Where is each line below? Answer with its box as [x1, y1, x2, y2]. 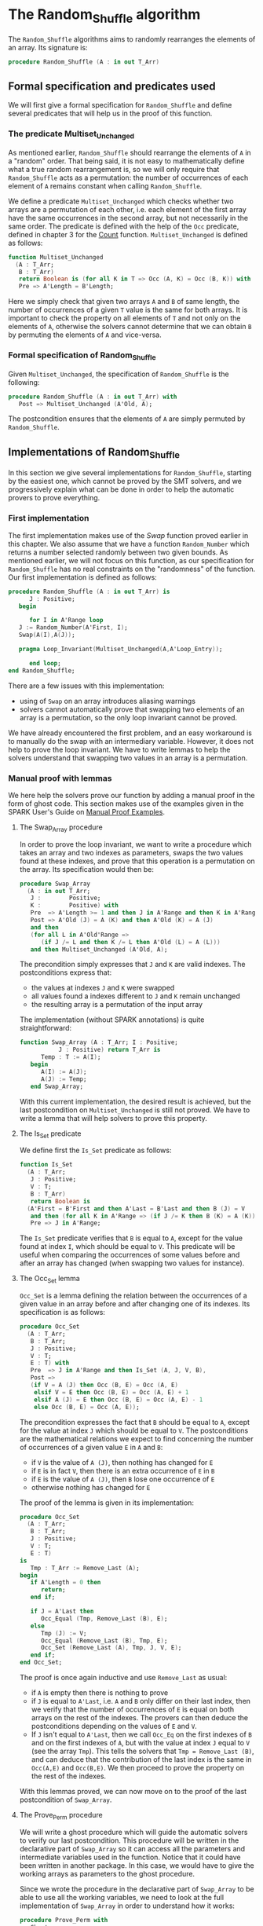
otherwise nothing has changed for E [31, 1482, 151, 1492]
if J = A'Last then [30, 1608, 94, 1616]
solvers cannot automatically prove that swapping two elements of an [19, 705, 245, 714]
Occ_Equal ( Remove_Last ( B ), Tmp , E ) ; [40, 1636, 168, 1645]
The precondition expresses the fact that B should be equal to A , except [19, 1417, 250, 1426]
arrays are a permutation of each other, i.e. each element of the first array [8, 204, 247, 214]
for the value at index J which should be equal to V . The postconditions [19, 1426, 249, 1435]
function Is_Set [19, 1161, 73, 1169]
